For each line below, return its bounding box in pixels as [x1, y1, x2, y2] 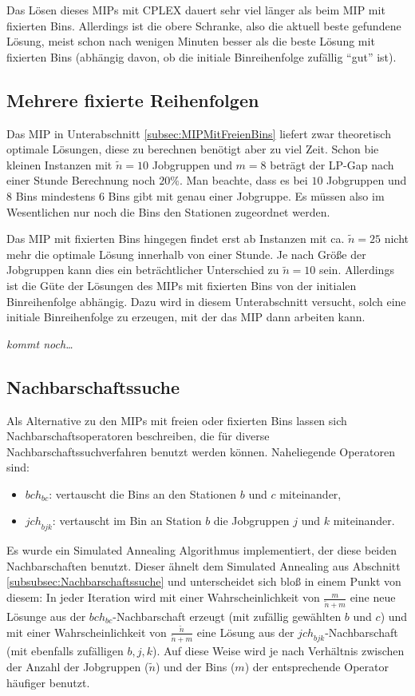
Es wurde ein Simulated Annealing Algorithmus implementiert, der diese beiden [6, 542, 397, 559]
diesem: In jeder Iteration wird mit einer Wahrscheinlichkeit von [6, 589, 320, 606]
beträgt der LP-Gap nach [270, 156, 394, 173]
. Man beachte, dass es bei [179, 172, 308, 189]
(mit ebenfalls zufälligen [6, 642, 124, 659]
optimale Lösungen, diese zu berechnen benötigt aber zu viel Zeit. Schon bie [6, 141, 379, 157]
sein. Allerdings [318, 261, 394, 278]
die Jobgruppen [213, 512, 290, 529]
